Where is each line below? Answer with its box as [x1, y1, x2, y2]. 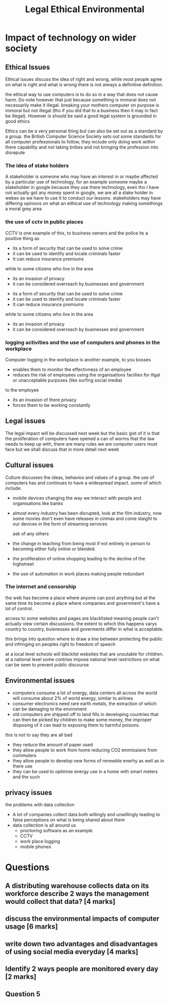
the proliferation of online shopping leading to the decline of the [12, 555, 145, 561]
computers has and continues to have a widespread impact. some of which [5, 480, 161, 486]
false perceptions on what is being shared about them [12, 817, 125, 823]
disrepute [5, 150, 25, 155]
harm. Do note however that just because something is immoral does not [5, 97, 156, 103]
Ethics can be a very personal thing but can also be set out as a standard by [5, 128, 163, 134]
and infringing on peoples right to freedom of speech [5, 641, 116, 647]
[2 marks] [5, 973, 37, 981]
